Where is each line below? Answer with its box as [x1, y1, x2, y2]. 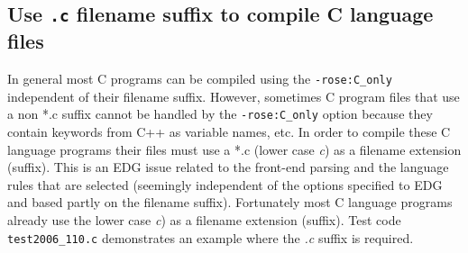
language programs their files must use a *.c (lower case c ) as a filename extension [7, 140, 462, 158]
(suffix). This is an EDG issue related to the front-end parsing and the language [7, 158, 449, 176]
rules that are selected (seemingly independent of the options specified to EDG [7, 175, 443, 194]
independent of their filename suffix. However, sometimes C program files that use [7, 86, 460, 105]
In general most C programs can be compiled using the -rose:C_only [7, 69, 392, 88]
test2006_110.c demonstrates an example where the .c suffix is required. [7, 228, 414, 247]
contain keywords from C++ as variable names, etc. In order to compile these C [7, 122, 451, 141]
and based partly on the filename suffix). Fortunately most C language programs [7, 193, 453, 212]
